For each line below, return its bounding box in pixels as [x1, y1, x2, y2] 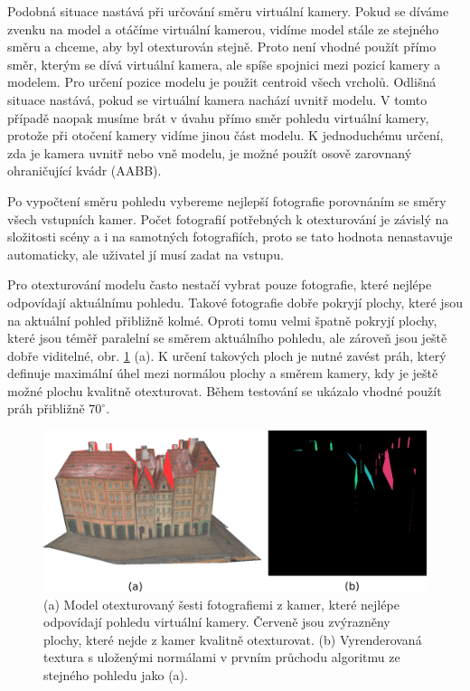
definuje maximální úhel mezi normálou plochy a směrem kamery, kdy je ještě [7, 364, 438, 383]
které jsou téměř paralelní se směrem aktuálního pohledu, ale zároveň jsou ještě [7, 328, 447, 347]
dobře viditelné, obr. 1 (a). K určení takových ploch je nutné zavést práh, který [7, 345, 446, 364]
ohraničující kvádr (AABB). [7, 161, 162, 180]
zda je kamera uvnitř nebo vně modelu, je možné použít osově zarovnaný [7, 143, 412, 162]
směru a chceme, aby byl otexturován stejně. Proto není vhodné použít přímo [7, 37, 437, 56]
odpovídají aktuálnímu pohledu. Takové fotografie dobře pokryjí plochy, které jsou [7, 292, 463, 311]
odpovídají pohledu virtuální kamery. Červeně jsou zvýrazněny [43, 612, 390, 631]
